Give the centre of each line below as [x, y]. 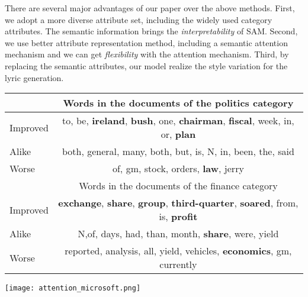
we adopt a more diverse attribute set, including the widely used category [139, 19]
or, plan [178, 134]
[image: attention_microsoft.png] [73, 288]
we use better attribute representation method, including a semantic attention [146, 42]
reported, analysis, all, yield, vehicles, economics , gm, [178, 251]
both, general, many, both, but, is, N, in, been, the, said [178, 151]
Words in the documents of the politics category [178, 103]
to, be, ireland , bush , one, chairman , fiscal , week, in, [178, 121]
